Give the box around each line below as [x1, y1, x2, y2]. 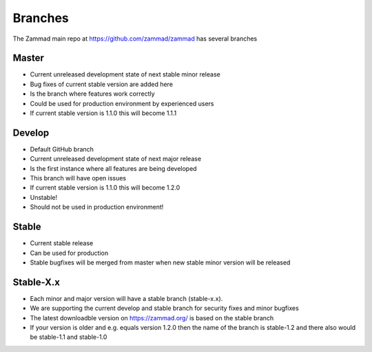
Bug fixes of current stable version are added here [30, 80, 174, 88]
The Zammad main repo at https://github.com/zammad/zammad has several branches [12, 34, 258, 43]
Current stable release [30, 239, 94, 247]
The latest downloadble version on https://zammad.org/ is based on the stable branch [30, 313, 274, 322]
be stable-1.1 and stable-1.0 [30, 333, 107, 341]
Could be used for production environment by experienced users [30, 99, 214, 107]
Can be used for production [30, 249, 109, 257]
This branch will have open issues [30, 174, 127, 183]
